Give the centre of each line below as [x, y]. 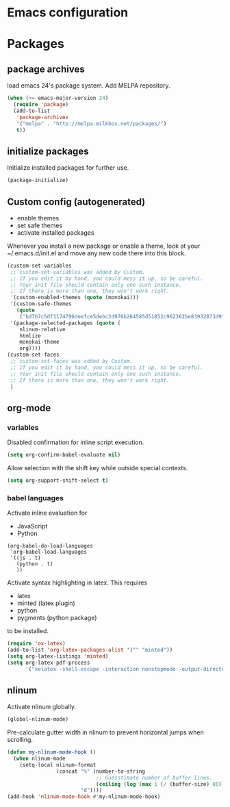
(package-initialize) [38, 180]
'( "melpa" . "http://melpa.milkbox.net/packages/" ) [91, 124]
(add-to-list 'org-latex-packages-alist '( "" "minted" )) [90, 650]
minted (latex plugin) [46, 603]
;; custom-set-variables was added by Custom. [78, 272]
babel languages [35, 498]
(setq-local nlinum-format [58, 765]
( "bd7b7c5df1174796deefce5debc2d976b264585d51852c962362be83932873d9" [122, 316]
